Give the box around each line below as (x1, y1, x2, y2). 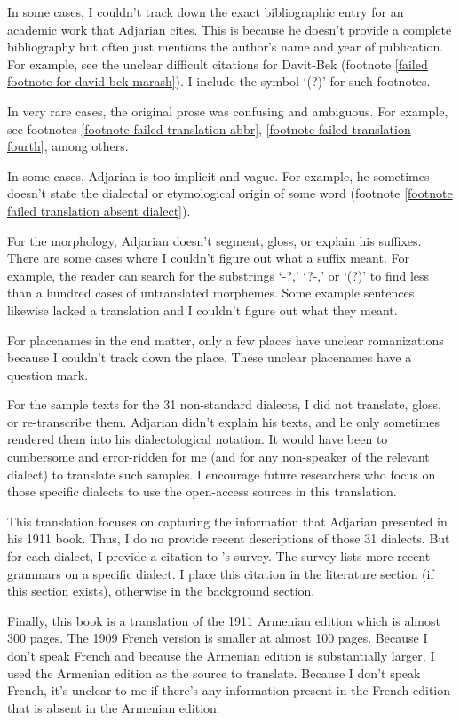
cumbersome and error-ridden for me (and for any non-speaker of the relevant (7, 447, 430, 466)
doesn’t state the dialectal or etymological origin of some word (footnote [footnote (7, 184, 453, 202)
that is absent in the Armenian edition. (7, 698, 220, 716)
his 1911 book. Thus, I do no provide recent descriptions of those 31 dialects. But (7, 529, 450, 548)
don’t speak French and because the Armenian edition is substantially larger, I (7, 646, 435, 664)
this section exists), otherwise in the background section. (7, 582, 315, 600)
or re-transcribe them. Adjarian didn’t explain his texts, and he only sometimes (7, 412, 440, 431)
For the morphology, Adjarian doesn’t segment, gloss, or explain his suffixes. (7, 231, 422, 249)
